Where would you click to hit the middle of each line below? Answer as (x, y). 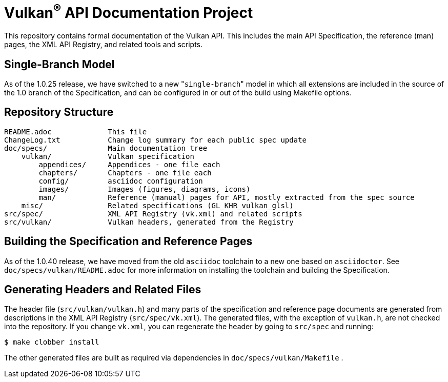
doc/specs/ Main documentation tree (106, 148)
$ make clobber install (52, 342)
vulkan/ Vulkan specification (108, 156)
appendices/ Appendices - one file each (129, 164)
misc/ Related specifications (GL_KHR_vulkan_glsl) (157, 205)
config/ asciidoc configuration (121, 181)
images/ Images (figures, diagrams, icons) (145, 189)
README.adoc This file (76, 132)
